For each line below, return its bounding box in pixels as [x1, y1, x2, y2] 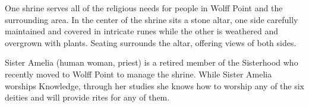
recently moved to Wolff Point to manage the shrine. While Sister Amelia [5, 67, 272, 80]
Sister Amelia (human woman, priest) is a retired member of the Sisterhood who [5, 56, 298, 69]
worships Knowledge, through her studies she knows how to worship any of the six [5, 79, 304, 92]
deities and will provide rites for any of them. [5, 91, 170, 103]
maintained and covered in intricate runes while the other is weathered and [5, 25, 279, 37]
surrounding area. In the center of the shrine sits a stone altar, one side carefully [5, 13, 298, 25]
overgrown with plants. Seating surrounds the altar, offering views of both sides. [5, 36, 297, 48]
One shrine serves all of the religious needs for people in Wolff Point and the [5, 2, 283, 14]
